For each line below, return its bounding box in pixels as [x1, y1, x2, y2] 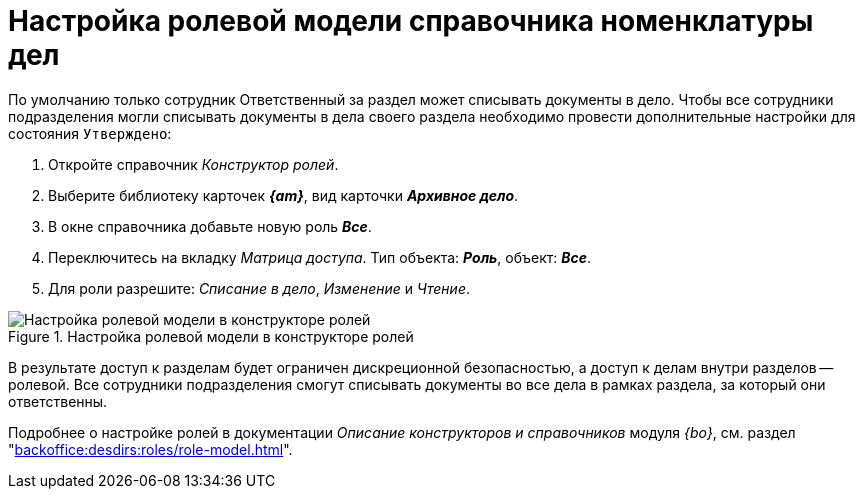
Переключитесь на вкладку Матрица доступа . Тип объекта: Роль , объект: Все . [48, 248, 592, 266]
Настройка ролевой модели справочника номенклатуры [8, 4, 814, 38]
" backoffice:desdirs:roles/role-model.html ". [8, 440, 293, 458]
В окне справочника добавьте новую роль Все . [48, 217, 372, 235]
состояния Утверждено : [8, 124, 172, 142]
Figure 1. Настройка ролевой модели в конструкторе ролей [8, 327, 414, 345]
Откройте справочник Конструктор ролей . [48, 155, 339, 173]
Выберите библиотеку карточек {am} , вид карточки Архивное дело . [48, 186, 519, 204]
